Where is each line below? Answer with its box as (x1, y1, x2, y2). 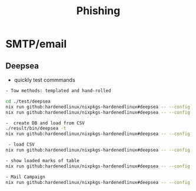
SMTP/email (5, 37, 67, 51)
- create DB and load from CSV (5, 120, 85, 126)
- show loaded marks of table (5, 157, 80, 163)
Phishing (76, 4, 121, 18)
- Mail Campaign (5, 174, 45, 180)
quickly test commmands (14, 77, 75, 83)
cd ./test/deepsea (5, 98, 51, 104)
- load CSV (8, 141, 35, 148)
